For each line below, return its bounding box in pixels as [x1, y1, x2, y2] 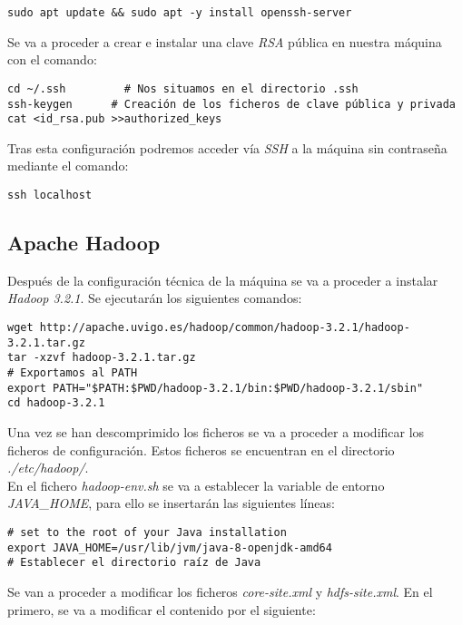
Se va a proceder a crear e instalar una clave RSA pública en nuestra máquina [7, 32, 442, 51]
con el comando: [7, 50, 97, 69]
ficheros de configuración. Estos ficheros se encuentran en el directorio [7, 440, 395, 459]
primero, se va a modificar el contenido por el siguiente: [7, 600, 316, 619]
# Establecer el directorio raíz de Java [7, 556, 261, 570]
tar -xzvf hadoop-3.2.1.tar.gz [7, 351, 196, 365]
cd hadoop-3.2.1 [7, 396, 105, 410]
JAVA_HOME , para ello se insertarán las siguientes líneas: [7, 493, 335, 513]
